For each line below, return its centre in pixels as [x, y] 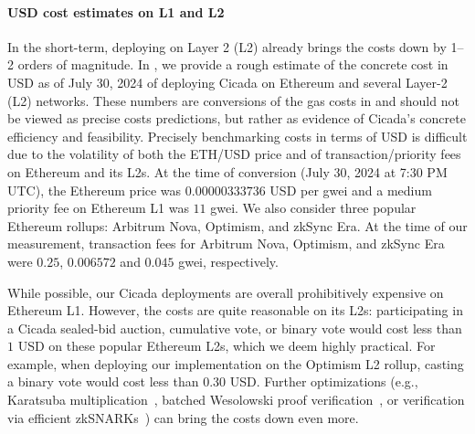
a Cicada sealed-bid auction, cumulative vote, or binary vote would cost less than [235, 328]
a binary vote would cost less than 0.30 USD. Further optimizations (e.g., [213, 381]
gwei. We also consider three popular [313, 208]
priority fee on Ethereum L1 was [98, 208]
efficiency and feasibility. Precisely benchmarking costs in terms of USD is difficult [237, 136]
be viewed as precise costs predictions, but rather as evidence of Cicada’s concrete [237, 118]
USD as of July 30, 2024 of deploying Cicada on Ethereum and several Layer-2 [227, 82]
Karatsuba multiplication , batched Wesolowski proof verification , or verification [236, 400]
